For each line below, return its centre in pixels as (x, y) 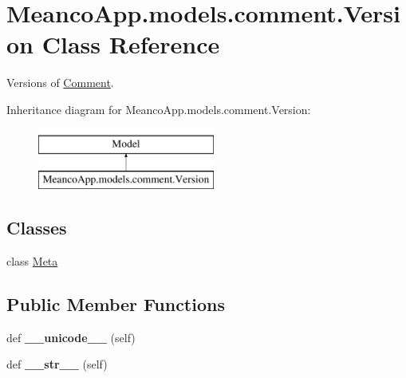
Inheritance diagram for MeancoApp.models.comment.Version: (159, 109)
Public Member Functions (116, 303)
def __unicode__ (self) (71, 337)
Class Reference (131, 44)
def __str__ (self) (57, 364)
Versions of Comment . (60, 83)
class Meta (32, 260)
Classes (37, 228)
